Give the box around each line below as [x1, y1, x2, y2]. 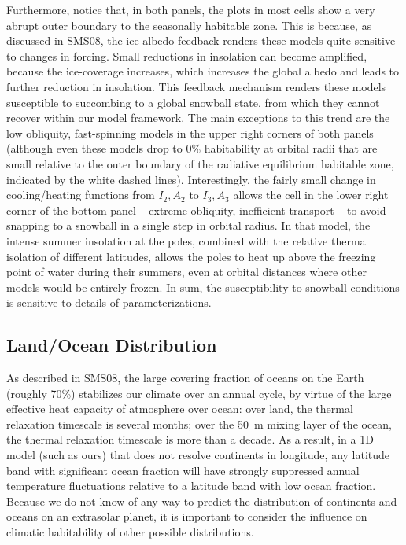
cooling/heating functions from [6, 186, 155, 203]
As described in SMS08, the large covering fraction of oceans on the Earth [6, 370, 364, 386]
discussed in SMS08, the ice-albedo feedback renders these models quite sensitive [6, 32, 396, 49]
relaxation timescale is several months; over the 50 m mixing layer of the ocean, [6, 415, 393, 432]
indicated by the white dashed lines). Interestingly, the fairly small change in [6, 171, 376, 187]
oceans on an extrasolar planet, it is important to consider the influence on [6, 508, 367, 525]
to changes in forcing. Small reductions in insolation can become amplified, [6, 47, 367, 64]
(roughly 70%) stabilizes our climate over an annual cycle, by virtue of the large [6, 385, 392, 401]
